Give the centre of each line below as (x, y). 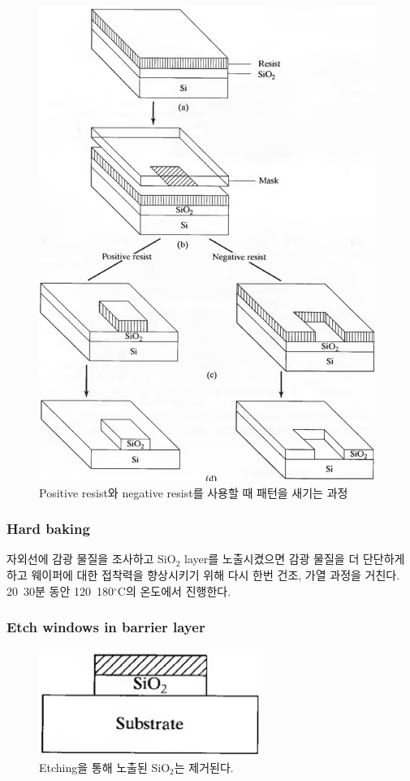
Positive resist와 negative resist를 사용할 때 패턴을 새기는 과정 (194, 492)
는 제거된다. (204, 767)
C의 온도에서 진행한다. (174, 590)
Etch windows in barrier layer (106, 627)
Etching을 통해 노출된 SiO (105, 767)
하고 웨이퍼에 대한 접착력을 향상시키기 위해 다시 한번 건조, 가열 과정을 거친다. (203, 575)
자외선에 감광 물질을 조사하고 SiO (91, 559)
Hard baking (48, 529)
